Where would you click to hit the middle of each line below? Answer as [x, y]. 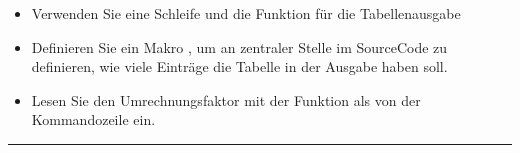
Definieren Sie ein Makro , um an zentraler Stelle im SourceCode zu [239, 46]
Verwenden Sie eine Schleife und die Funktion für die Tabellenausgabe [246, 13]
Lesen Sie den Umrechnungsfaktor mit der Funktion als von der [226, 99]
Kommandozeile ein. [93, 119]
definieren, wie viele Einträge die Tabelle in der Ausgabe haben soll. [239, 66]
